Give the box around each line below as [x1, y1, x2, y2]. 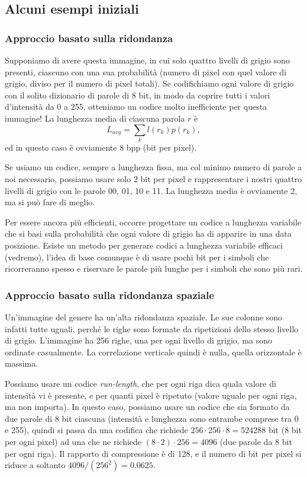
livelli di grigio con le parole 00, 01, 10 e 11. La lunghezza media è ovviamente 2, [5, 184, 298, 196]
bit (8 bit [268, 424, 302, 436]
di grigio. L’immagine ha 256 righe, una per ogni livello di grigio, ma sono [5, 334, 272, 346]
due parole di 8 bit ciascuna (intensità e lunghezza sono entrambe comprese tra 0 [5, 412, 299, 424]
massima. [5, 357, 38, 370]
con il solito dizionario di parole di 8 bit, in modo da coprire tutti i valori [5, 88, 270, 101]
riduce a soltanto [5, 459, 66, 471]
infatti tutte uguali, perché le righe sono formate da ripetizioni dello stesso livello [5, 322, 299, 335]
